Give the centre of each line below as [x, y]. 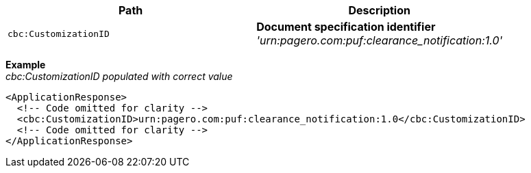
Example [26, 65]
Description [379, 10]
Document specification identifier [346, 27]
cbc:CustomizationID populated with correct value [119, 76]
